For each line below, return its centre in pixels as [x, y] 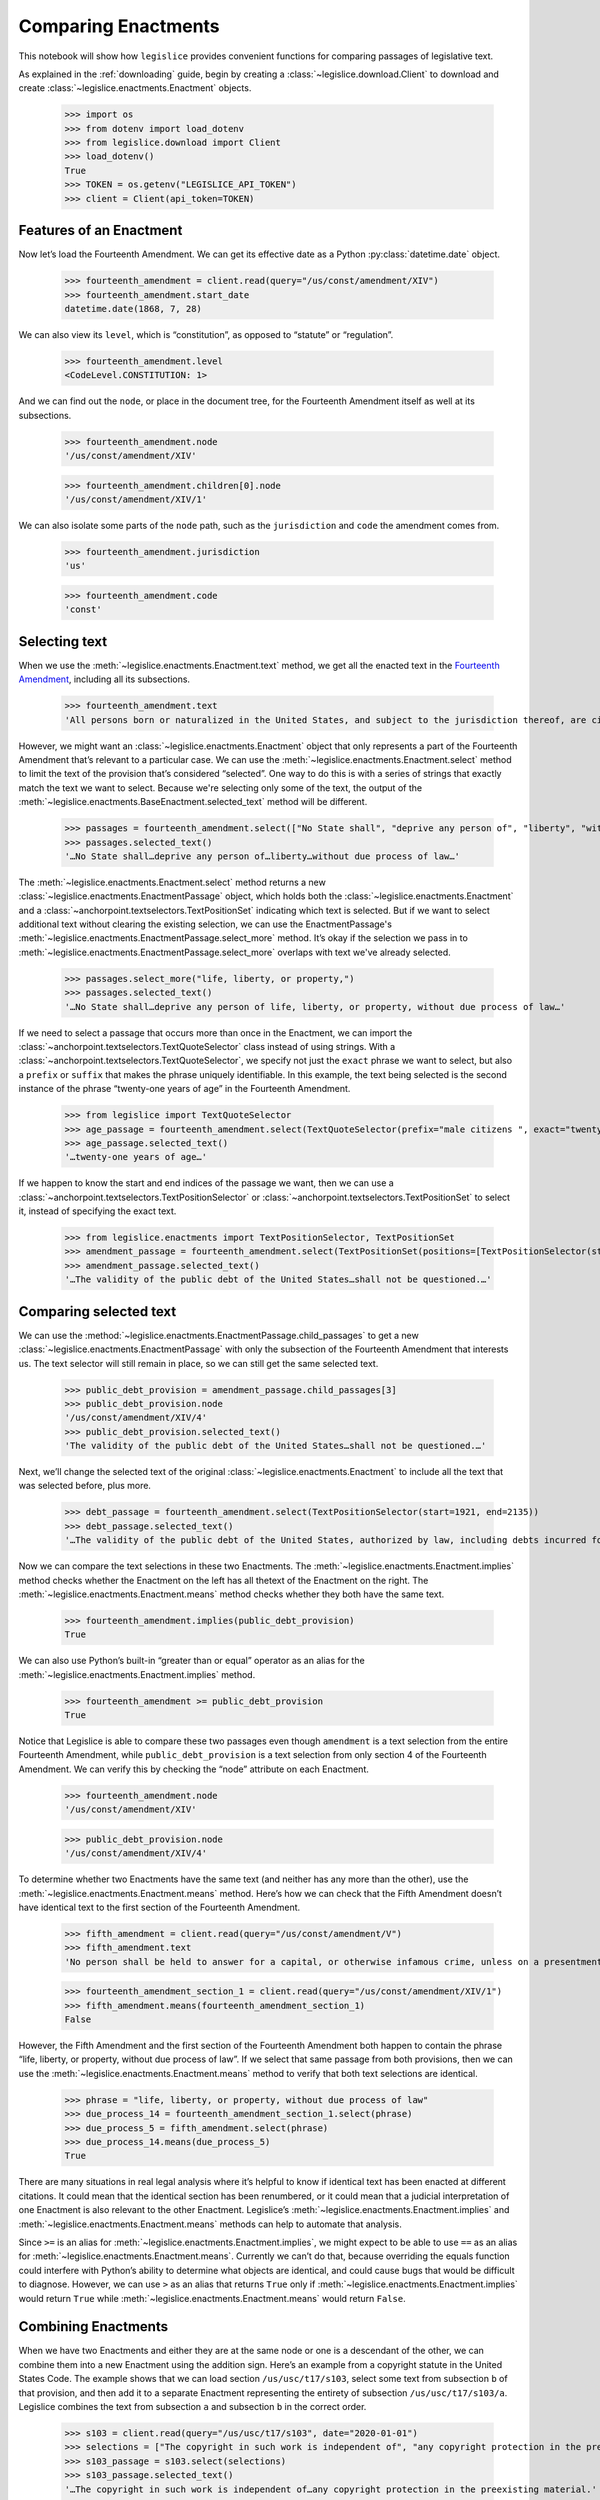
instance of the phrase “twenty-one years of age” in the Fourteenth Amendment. [184, 1089]
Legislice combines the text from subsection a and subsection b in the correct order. [192, 2406]
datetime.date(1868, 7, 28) [133, 308]
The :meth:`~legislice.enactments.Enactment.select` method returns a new [172, 882]
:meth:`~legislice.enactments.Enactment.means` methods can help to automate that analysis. [210, 2224]
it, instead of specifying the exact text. [97, 1211]
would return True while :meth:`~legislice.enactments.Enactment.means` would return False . [212, 2298]
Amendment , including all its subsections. [104, 679]
